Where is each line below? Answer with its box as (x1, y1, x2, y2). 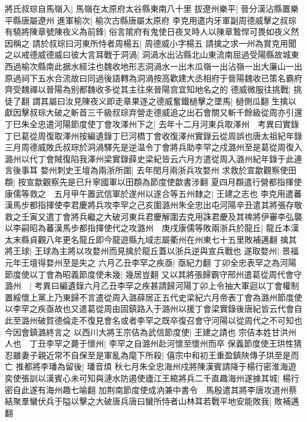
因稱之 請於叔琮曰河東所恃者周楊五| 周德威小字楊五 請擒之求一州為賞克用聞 (5, 37, 296, 49)
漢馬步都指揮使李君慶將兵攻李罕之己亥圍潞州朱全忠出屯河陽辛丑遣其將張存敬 (5, 199, 302, 211)
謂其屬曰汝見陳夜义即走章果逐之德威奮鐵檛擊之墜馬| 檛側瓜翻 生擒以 (32, 94, 296, 107)
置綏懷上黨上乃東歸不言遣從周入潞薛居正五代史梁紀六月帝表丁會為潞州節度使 (5, 291, 302, 303)
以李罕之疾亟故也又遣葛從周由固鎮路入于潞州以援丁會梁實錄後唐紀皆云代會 (5, 302, 294, 315)
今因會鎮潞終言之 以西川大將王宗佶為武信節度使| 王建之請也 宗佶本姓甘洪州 (5, 325, 296, 338)
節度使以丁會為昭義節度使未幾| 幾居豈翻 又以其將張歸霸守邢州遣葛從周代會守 (5, 268, 302, 280)
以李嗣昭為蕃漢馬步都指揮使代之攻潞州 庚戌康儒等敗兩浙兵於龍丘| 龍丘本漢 (5, 222, 299, 234)
